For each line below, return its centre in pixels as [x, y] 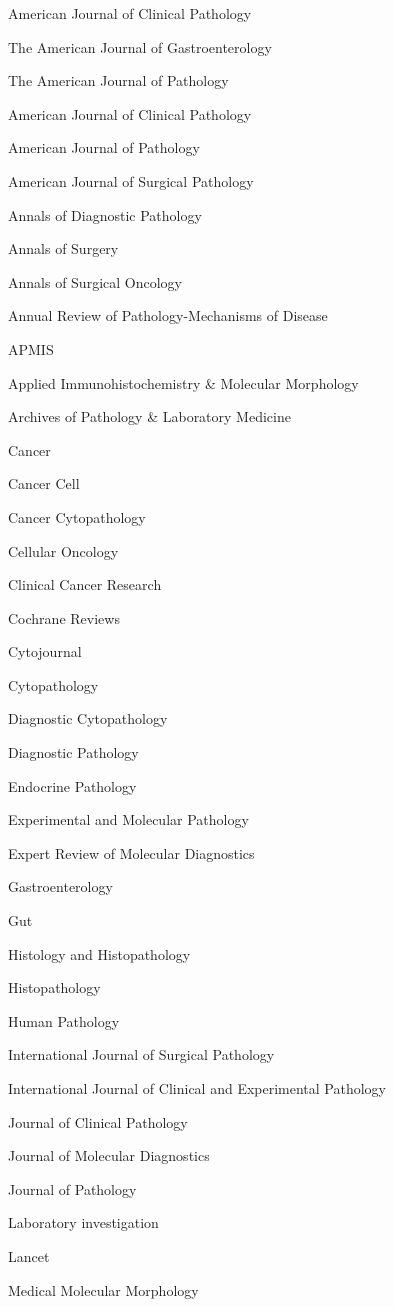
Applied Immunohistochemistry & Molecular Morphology [183, 382]
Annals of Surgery [63, 248]
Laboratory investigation [83, 1222]
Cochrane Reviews [64, 617]
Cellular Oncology [63, 550]
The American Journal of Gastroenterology [140, 46]
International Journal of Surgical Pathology [141, 1054]
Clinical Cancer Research [85, 584]
